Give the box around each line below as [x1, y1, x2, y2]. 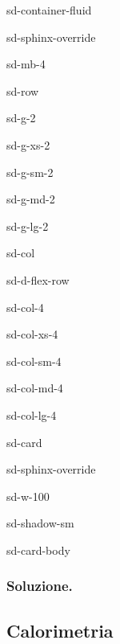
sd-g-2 [6, 109, 36, 126]
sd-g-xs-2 [6, 136, 50, 153]
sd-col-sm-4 [6, 352, 62, 369]
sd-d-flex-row [6, 271, 70, 288]
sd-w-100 [6, 487, 50, 504]
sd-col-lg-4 [6, 406, 57, 423]
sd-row [6, 82, 39, 99]
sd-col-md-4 [6, 379, 63, 396]
